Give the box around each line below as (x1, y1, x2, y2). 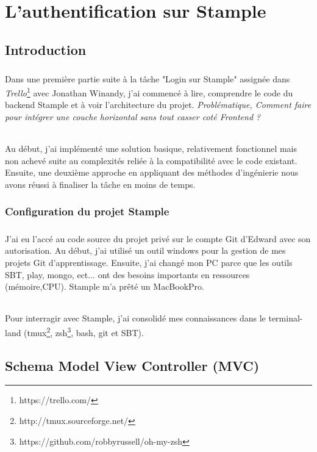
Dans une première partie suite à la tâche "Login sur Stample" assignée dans (5, 72, 290, 85)
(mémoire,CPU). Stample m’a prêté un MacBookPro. (5, 280, 204, 293)
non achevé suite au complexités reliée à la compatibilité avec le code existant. (5, 154, 297, 167)
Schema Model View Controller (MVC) (5, 356, 260, 375)
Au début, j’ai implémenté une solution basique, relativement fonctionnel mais (5, 142, 297, 155)
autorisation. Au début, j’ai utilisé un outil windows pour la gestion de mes (5, 244, 286, 257)
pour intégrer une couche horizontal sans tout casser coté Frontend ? (5, 110, 261, 123)
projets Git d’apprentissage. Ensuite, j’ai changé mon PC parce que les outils (5, 256, 293, 268)
